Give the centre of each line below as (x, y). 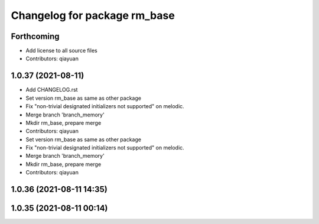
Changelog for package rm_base (93, 15)
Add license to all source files (61, 51)
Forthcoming (35, 36)
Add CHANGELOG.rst (52, 90)
